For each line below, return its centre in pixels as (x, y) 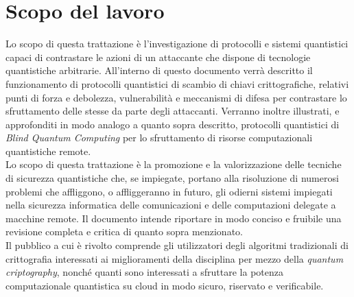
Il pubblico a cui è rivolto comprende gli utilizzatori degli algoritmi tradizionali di (177, 245)
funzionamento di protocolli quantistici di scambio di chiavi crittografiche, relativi (177, 83)
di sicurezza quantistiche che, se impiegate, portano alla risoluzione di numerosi (172, 178)
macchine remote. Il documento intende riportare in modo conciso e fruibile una (174, 218)
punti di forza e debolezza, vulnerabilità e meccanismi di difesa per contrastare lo (176, 97)
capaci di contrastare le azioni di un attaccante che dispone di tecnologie (158, 57)
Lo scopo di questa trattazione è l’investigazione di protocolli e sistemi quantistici (177, 44)
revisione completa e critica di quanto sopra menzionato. (124, 231)
